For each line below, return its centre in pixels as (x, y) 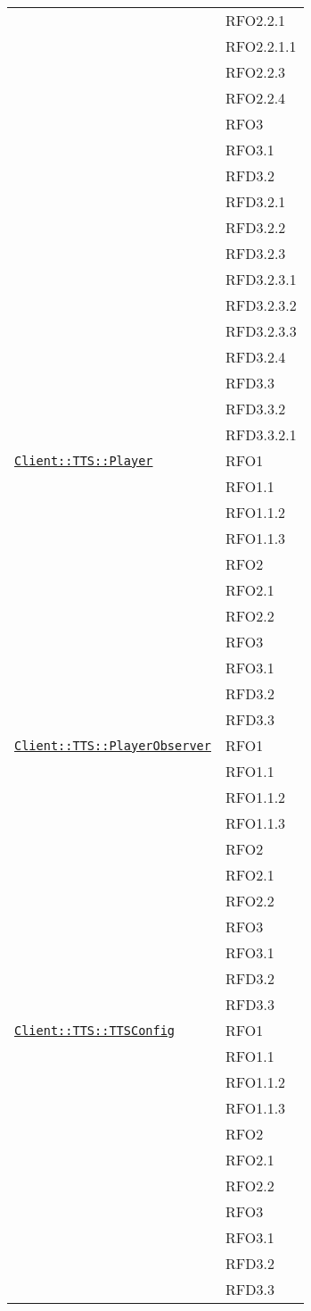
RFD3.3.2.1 (261, 434)
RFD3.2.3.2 (261, 305)
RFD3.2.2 (255, 227)
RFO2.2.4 (255, 98)
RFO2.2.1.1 (261, 46)
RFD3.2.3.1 (261, 279)
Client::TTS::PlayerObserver (113, 745)
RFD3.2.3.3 (261, 331)
